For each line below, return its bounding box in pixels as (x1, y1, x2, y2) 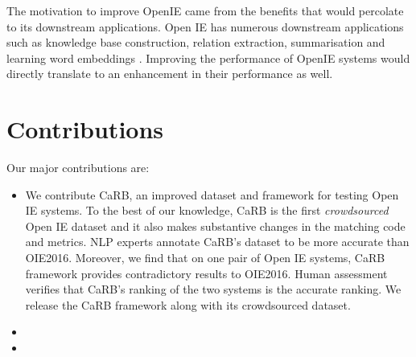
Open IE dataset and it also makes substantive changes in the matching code (25, 217, 406, 234)
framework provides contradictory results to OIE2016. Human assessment (25, 265, 388, 281)
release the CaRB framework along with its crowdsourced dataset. (25, 296, 351, 313)
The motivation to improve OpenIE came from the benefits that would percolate (6, 2, 404, 18)
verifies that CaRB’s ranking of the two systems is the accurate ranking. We (25, 281, 402, 297)
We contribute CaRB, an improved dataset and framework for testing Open (25, 186, 399, 203)
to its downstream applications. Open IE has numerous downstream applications (6, 18, 404, 35)
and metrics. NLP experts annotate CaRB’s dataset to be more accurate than (25, 233, 410, 250)
